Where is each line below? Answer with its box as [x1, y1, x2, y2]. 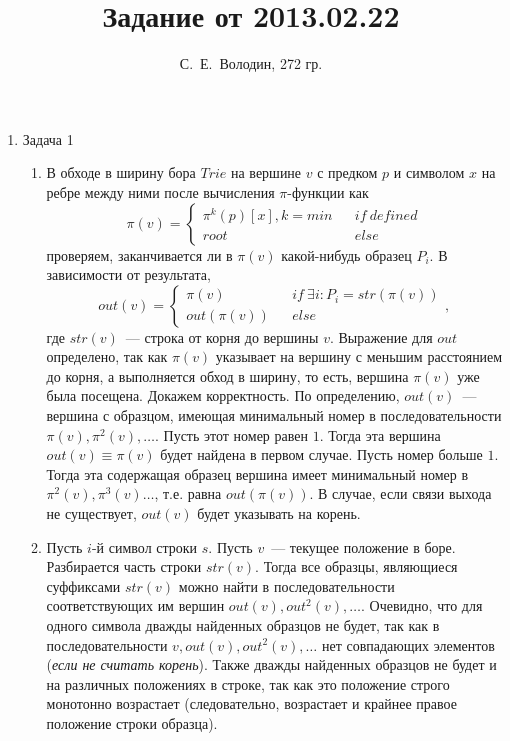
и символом [393, 162, 465, 183]
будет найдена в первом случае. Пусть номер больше [160, 444, 483, 465]
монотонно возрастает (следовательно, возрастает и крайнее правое [46, 693, 457, 714]
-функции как [287, 181, 369, 202]
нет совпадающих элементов [321, 634, 495, 655]
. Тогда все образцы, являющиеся [255, 556, 458, 577]
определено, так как [46, 346, 168, 367]
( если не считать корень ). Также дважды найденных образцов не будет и [46, 654, 497, 675]
